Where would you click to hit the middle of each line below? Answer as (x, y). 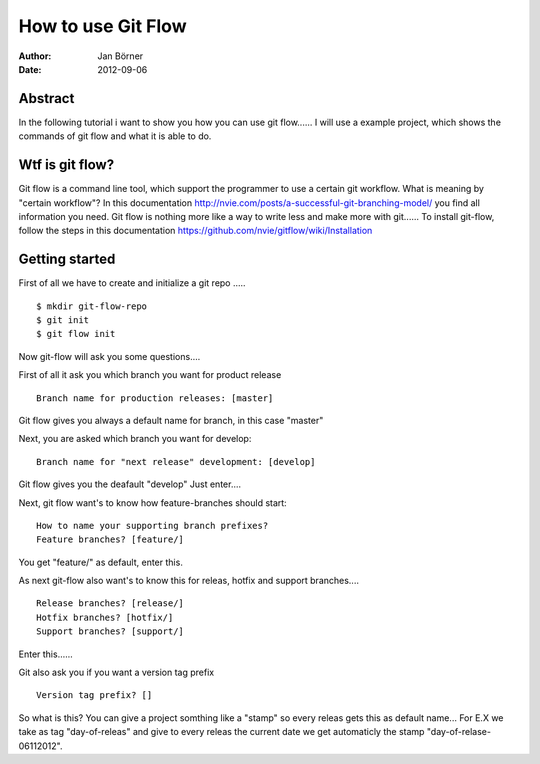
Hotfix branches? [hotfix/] (105, 617)
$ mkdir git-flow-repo (92, 306)
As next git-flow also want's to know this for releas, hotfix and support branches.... (189, 581)
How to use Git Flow (102, 26)
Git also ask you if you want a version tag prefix (116, 672)
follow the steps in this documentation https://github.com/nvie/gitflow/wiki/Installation (195, 231)
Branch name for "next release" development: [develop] (176, 461)
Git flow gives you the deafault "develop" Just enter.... (130, 484)
